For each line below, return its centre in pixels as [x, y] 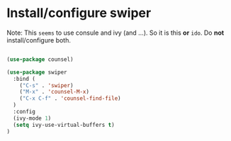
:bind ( [24, 79]
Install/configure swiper [79, 13]
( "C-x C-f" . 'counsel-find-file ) [70, 98]
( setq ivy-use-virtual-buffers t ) [64, 125]
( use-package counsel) [40, 59]
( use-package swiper [37, 72]
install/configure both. [39, 40]
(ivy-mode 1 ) [32, 118]
